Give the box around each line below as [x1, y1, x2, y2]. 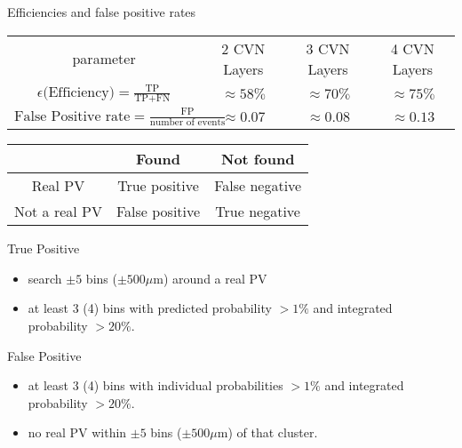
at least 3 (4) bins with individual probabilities [28, 376, 283, 395]
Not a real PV [14, 201, 102, 222]
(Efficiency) [43, 84, 115, 100]
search [28, 268, 62, 287]
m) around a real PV [153, 268, 267, 287]
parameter [72, 48, 136, 69]
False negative [214, 175, 302, 196]
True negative [215, 201, 300, 222]
